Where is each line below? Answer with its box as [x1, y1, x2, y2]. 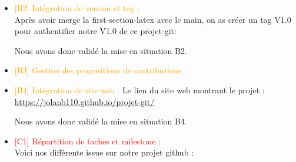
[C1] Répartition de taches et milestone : [14, 134, 161, 147]
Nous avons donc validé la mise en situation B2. [14, 44, 187, 56]
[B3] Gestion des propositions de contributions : [14, 64, 187, 76]
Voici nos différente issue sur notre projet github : [14, 146, 194, 158]
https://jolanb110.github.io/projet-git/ [14, 95, 155, 107]
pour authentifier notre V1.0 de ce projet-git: [14, 25, 177, 37]
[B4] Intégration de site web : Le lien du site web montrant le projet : [14, 83, 265, 96]
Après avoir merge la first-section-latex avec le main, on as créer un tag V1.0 [14, 13, 291, 25]
